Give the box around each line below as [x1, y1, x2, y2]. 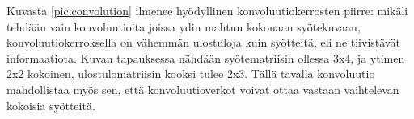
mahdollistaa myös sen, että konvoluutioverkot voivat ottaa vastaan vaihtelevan [6, 80, 399, 97]
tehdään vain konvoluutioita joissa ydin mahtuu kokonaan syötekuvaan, [6, 18, 361, 35]
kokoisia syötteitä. [6, 96, 95, 113]
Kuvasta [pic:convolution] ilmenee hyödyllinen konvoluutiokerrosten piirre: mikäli [6, 2, 408, 18]
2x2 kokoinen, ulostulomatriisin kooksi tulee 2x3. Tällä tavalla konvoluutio [6, 65, 375, 82]
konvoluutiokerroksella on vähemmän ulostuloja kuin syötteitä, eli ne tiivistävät [6, 34, 400, 51]
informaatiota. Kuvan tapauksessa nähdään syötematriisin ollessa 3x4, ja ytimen [6, 49, 405, 66]
